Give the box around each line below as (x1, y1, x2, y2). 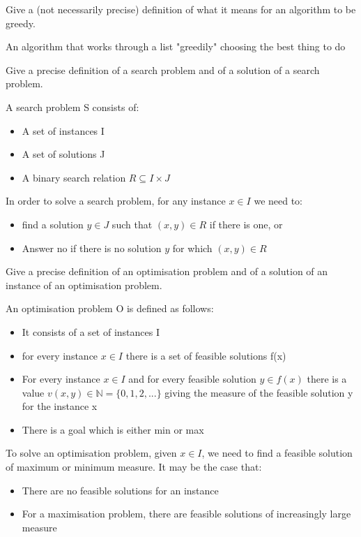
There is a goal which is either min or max (22, 422, 204, 436)
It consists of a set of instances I (22, 324, 160, 339)
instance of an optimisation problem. (6, 277, 162, 292)
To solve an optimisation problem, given (6, 446, 177, 460)
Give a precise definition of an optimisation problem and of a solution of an (6, 264, 328, 279)
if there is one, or (209, 216, 283, 231)
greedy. (6, 15, 36, 30)
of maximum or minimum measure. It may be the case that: (6, 459, 262, 474)
